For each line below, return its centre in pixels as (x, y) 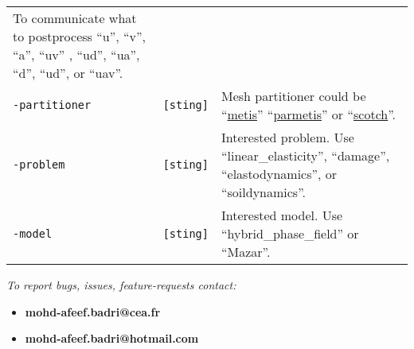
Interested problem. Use (287, 137)
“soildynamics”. (263, 192)
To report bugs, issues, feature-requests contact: (121, 285)
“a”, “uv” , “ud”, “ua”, (76, 54)
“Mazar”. (246, 252)
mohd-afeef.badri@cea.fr (93, 311)
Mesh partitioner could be (293, 96)
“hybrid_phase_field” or (290, 233)
